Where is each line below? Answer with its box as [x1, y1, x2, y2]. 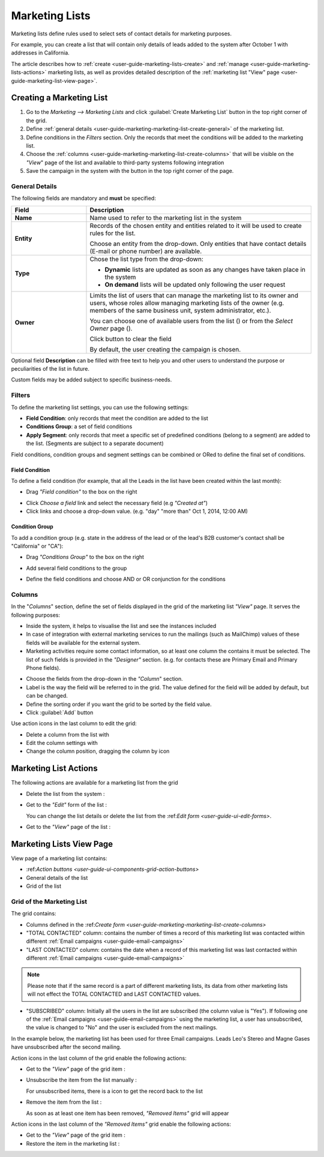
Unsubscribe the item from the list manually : [26, 1077, 137, 1084]
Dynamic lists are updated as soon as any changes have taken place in [104, 265, 306, 274]
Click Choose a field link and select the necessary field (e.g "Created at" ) [26, 499, 208, 506]
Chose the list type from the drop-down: [89, 255, 203, 263]
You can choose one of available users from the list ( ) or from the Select [89, 317, 293, 325]
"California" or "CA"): [11, 542, 64, 549]
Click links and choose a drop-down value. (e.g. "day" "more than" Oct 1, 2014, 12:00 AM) [26, 507, 248, 515]
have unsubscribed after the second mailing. [11, 1044, 122, 1051]
